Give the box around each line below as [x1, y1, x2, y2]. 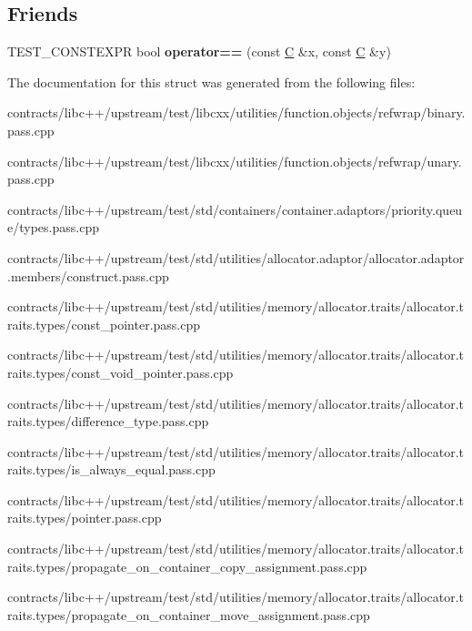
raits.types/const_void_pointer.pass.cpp [7, 362, 234, 382]
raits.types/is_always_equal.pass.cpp [7, 460, 216, 479]
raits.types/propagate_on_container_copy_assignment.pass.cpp [7, 556, 367, 575]
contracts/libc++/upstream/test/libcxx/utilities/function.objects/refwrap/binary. [7, 103, 466, 122]
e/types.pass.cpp [7, 218, 99, 237]
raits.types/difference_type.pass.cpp [7, 412, 209, 431]
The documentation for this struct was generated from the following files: [7, 72, 416, 91]
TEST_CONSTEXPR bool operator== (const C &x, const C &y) [7, 42, 391, 61]
